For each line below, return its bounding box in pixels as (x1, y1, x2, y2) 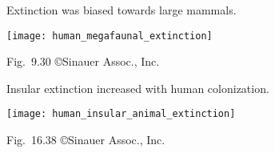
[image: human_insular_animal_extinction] (6, 108, 236, 120)
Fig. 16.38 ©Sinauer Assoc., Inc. (6, 131, 165, 148)
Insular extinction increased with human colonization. (6, 79, 269, 96)
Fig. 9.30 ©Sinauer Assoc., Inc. (6, 53, 160, 70)
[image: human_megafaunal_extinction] (6, 30, 213, 42)
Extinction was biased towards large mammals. (6, 2, 237, 18)
